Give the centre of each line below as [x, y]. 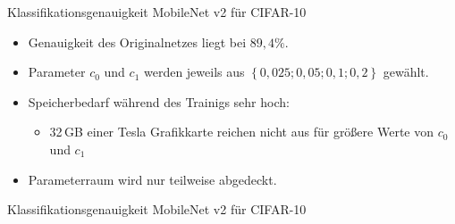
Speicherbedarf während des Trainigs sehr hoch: [159, 101]
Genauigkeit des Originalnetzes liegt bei [137, 41]
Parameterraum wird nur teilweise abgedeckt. [152, 179]
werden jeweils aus [194, 72]
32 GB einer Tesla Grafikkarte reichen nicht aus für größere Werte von [241, 132]
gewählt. [406, 72]
